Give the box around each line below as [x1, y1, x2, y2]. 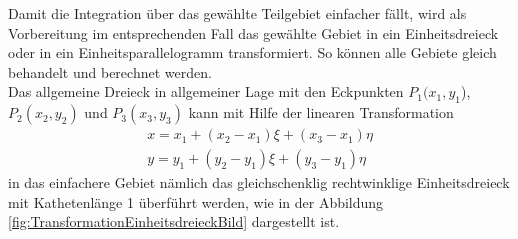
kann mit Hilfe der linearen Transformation [188, 102, 454, 123]
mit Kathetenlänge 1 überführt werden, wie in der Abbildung [8, 191, 384, 212]
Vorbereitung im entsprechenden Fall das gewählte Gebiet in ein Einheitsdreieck [8, 22, 499, 43]
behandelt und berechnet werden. [8, 61, 212, 82]
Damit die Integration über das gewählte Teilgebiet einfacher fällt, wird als [8, 3, 467, 23]
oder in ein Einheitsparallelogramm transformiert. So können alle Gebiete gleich [8, 42, 497, 63]
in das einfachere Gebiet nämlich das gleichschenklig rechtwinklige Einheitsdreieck [8, 172, 510, 193]
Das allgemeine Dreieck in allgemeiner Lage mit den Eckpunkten [8, 81, 404, 102]
